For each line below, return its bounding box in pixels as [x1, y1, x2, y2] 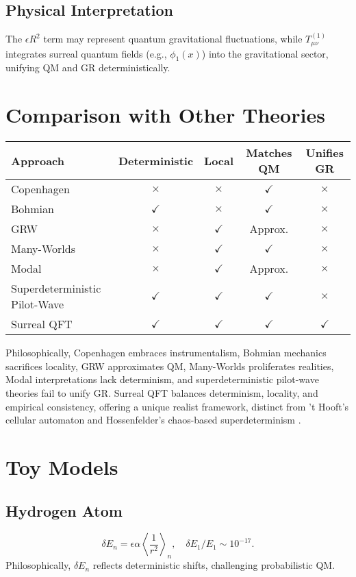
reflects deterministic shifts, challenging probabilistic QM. [92, 558, 335, 572]
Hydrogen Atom [5, 500, 123, 521]
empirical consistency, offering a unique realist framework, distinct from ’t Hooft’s [5, 399, 349, 413]
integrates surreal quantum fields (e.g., [5, 46, 167, 60]
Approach [11, 152, 64, 169]
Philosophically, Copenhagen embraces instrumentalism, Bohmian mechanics [5, 345, 327, 360]
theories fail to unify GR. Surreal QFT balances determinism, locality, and [5, 385, 318, 400]
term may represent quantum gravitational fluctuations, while [43, 32, 303, 46]
